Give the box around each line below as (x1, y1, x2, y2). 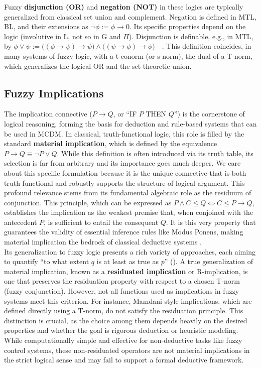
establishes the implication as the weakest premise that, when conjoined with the (4, 207, 253, 217)
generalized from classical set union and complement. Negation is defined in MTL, (4, 11, 257, 22)
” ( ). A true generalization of (164, 256, 253, 267)
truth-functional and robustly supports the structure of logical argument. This (4, 177, 245, 188)
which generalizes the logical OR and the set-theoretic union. (4, 60, 192, 71)
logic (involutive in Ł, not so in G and (4, 31, 121, 41)
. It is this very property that (166, 216, 256, 227)
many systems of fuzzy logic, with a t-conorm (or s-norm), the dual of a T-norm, (4, 50, 252, 61)
